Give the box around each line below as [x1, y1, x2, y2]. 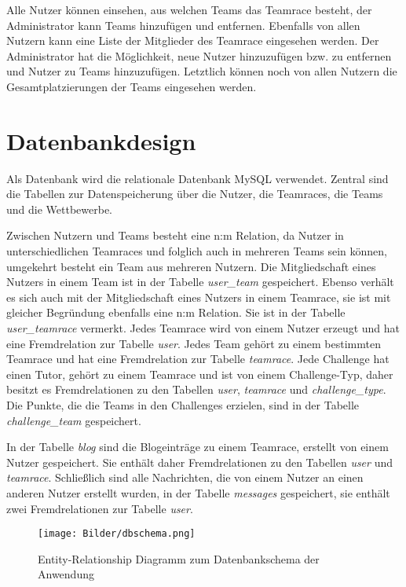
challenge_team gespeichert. [6, 412, 141, 428]
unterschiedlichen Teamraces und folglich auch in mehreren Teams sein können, [6, 243, 387, 259]
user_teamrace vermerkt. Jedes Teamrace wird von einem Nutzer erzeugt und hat [6, 320, 401, 336]
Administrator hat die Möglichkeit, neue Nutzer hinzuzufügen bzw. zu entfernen [6, 47, 392, 64]
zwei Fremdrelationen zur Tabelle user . [6, 500, 193, 516]
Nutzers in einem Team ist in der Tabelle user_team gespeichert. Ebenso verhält [6, 273, 394, 290]
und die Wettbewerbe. [6, 200, 113, 217]
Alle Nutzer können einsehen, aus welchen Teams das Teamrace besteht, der [6, 2, 372, 17]
